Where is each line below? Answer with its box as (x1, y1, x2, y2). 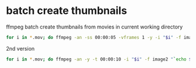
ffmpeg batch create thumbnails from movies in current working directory (6, 23, 183, 30)
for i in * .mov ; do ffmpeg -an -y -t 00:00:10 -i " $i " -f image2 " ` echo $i (6, 56, 194, 62)
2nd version (6, 45, 35, 52)
